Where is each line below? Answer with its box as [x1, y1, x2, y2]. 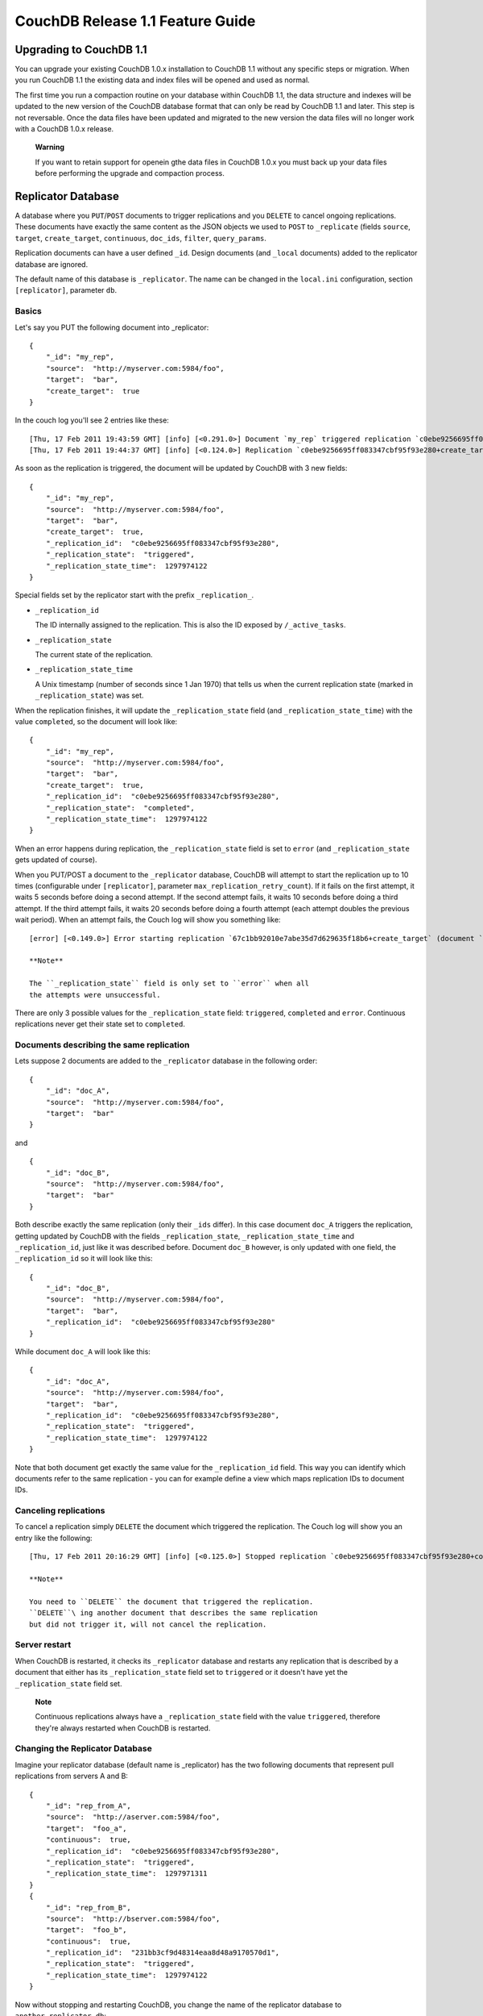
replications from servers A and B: [14, 1771, 129, 1781]
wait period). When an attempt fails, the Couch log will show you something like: [14, 915, 281, 925]
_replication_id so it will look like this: [14, 1254, 153, 1264]
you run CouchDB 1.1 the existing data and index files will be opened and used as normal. [14, 75, 310, 85]
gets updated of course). [14, 855, 97, 864]
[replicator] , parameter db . [14, 285, 117, 295]
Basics [14, 306, 42, 317]
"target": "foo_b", [45, 1926, 127, 1935]
